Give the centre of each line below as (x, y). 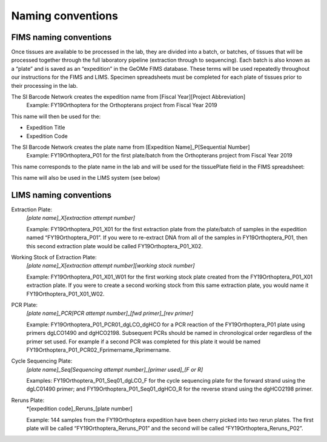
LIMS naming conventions (61, 195)
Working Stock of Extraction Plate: (54, 257)
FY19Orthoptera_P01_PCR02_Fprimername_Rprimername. (98, 350)
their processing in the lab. (45, 85)
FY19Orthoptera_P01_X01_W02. (65, 294)
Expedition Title (46, 128)
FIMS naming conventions (61, 37)
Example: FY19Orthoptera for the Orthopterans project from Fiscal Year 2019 (122, 105)
